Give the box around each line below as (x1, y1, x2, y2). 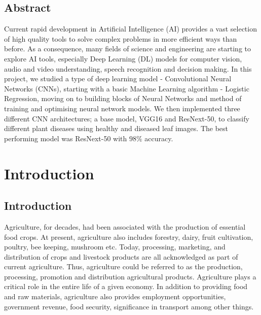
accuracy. (144, 133, 173, 143)
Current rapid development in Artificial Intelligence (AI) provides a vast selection (4, 23, 257, 34)
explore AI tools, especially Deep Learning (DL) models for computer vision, (4, 53, 242, 64)
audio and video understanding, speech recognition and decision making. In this (4, 63, 252, 74)
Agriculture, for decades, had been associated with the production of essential (4, 221, 246, 232)
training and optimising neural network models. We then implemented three (4, 103, 240, 113)
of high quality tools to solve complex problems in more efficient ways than (4, 33, 237, 44)
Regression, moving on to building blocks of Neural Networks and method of (4, 93, 242, 104)
